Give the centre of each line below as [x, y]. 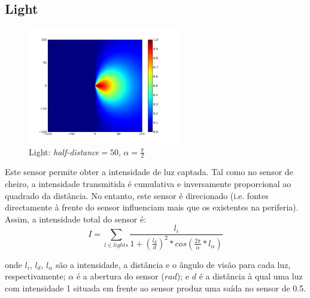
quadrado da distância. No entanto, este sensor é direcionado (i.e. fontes [137, 195]
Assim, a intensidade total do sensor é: [76, 219]
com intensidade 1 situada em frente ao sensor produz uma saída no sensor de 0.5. [156, 288]
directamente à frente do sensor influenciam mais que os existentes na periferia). [152, 207]
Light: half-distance [64, 151]
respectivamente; [35, 276]
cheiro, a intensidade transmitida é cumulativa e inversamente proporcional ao [148, 183]
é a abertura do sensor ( [120, 276]
